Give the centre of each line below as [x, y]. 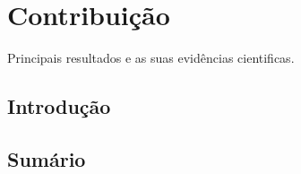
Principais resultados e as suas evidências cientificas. [151, 58]
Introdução [59, 106]
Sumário [47, 158]
